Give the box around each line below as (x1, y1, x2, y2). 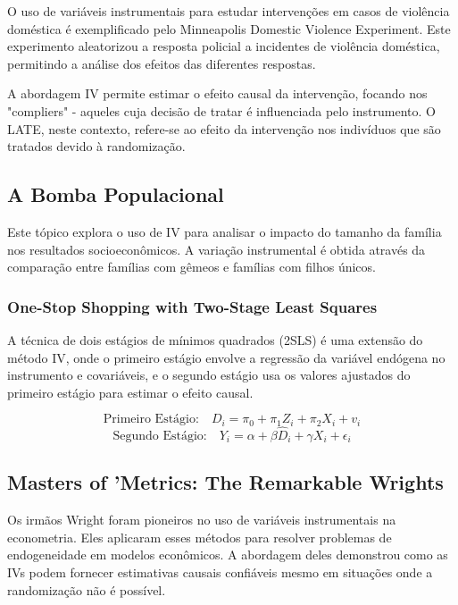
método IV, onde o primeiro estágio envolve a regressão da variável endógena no (7, 348, 446, 366)
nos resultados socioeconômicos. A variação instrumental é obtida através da (7, 239, 426, 258)
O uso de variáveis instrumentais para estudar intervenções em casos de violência (7, 2, 450, 20)
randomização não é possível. (7, 580, 166, 599)
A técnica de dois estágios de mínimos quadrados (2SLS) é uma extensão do (7, 330, 423, 349)
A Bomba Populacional (7, 181, 224, 208)
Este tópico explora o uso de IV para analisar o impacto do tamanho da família (7, 222, 442, 240)
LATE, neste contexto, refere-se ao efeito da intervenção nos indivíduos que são (7, 119, 441, 138)
